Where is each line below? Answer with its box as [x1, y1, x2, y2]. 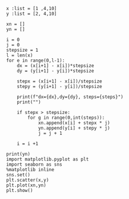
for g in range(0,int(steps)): [27, 115, 105, 121]
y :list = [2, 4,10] [6, 11, 58, 17]
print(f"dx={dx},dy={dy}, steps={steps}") [17, 94, 124, 100]
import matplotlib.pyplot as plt [6, 156, 89, 162]
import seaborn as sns [6, 162, 62, 168]
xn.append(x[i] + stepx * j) [37, 120, 111, 126]
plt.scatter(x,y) [6, 177, 49, 183]
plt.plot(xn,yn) [6, 182, 46, 188]
